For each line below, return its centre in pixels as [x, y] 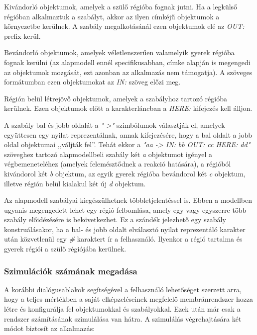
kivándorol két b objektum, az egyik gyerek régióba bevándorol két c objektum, [125, 173]
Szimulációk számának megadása [71, 271]
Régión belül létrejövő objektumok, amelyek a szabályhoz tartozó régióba [116, 98]
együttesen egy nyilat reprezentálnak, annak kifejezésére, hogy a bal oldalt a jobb [128, 134]
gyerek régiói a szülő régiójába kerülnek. [65, 249]
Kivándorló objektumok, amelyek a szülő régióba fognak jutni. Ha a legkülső [121, 6]
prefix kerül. [22, 36]
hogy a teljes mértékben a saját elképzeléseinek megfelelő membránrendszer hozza [129, 299]
